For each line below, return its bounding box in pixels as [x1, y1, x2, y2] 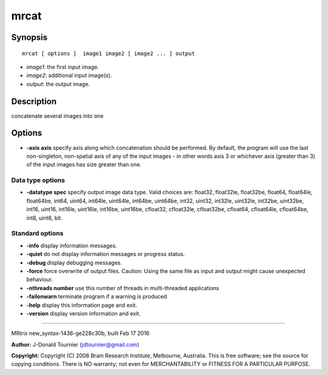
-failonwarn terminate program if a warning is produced [26, 293, 167, 300]
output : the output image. [26, 80, 91, 87]
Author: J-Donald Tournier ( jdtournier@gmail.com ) [11, 340, 140, 348]
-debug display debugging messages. [26, 258, 123, 266]
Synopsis [11, 32, 48, 42]
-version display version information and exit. [26, 309, 141, 317]
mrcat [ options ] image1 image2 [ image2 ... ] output [22, 50, 196, 57]
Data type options [11, 176, 66, 184]
